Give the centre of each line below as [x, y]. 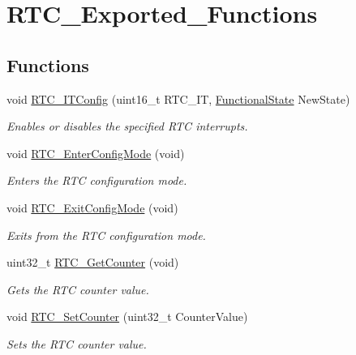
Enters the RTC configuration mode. [97, 180]
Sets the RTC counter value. [77, 343]
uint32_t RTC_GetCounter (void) [93, 262]
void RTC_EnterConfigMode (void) [96, 153]
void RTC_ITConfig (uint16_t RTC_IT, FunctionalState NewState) [178, 98]
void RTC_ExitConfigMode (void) [92, 207]
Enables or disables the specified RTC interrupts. [127, 126]
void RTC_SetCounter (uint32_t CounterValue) [127, 317]
